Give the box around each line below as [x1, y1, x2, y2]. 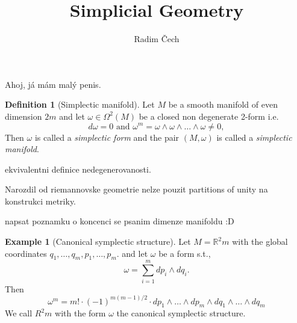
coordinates [5, 247, 47, 259]
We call [5, 307, 33, 319]
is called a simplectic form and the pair [34, 131, 180, 143]
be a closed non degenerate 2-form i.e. [139, 109, 279, 122]
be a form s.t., [158, 247, 211, 259]
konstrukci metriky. [5, 194, 77, 207]
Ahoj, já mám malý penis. [5, 78, 101, 90]
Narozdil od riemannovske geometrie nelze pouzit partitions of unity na [5, 183, 268, 195]
